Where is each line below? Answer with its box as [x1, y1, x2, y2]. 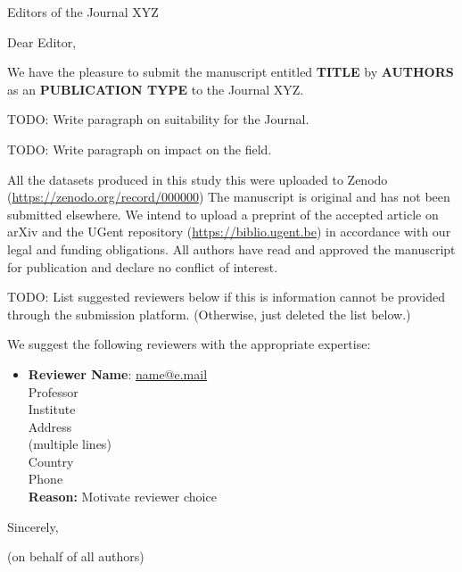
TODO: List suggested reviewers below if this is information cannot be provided [7, 287, 446, 306]
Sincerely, [7, 517, 59, 535]
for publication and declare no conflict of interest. [7, 257, 278, 276]
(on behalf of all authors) [7, 547, 144, 566]
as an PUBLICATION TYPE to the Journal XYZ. [7, 79, 304, 98]
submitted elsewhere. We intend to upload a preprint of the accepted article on [7, 204, 439, 223]
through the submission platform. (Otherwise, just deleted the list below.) [7, 304, 411, 323]
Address [28, 417, 72, 435]
